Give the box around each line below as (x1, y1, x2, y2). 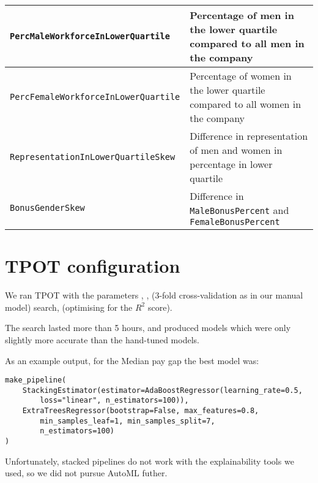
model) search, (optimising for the (5, 300, 133, 313)
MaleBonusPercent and (190, 203, 289, 217)
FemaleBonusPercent (190, 217, 280, 227)
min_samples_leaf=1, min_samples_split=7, (40, 416, 215, 425)
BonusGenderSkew (10, 203, 85, 213)
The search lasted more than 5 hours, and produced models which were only (5, 321, 291, 334)
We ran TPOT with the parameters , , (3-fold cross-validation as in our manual (5, 289, 303, 302)
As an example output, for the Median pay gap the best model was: (5, 354, 259, 367)
